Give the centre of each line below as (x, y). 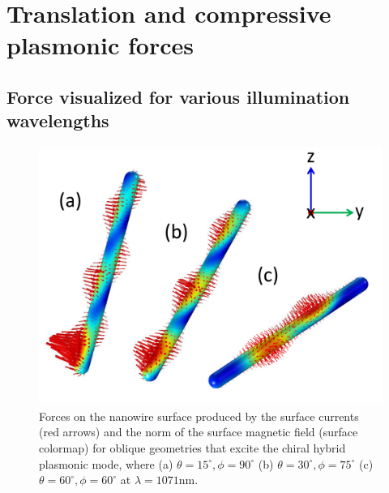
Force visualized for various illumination (178, 96)
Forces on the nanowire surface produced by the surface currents (199, 416)
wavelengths (58, 120)
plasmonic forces (100, 45)
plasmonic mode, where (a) (106, 463)
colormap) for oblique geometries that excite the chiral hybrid (192, 447)
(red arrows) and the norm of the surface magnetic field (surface (199, 432)
